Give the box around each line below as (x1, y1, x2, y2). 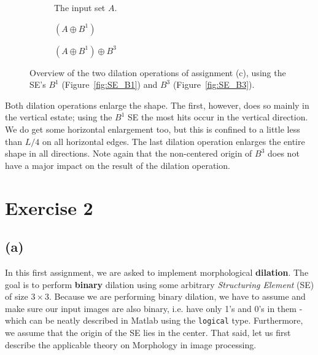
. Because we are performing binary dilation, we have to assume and (49, 290, 306, 303)
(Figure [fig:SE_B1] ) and (61, 78, 158, 91)
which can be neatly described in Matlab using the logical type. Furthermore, (5, 314, 303, 327)
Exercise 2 (5, 195, 93, 220)
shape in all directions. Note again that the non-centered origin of (5, 147, 252, 160)
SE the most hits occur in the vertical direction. (128, 111, 308, 123)
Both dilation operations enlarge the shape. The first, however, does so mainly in (5, 98, 309, 111)
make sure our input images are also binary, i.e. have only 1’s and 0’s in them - (5, 302, 303, 314)
